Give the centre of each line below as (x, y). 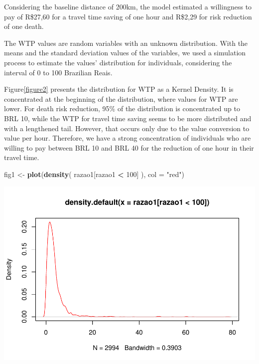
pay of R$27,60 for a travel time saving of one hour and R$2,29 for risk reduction (128, 16)
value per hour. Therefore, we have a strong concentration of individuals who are (128, 138)
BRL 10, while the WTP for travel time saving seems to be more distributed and (128, 118)
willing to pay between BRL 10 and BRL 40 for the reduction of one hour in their (129, 147)
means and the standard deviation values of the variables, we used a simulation (125, 53)
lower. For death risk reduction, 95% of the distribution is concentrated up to (122, 108)
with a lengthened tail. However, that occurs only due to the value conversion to (127, 128)
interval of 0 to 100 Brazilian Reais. (58, 72)
